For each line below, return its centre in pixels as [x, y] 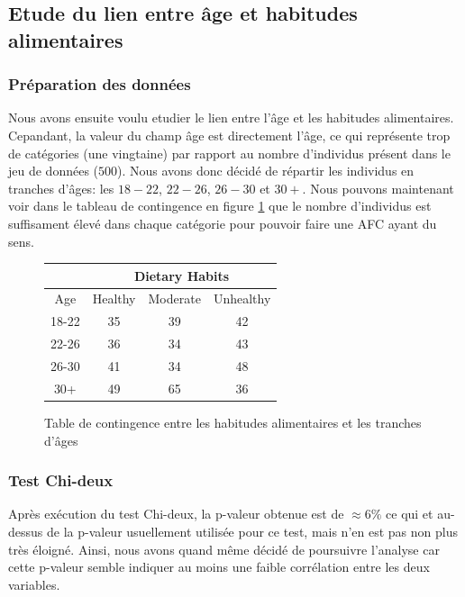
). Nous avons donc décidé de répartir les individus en [266, 171]
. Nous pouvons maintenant [378, 188]
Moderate [174, 298]
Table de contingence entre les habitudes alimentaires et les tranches [233, 422]
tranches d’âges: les [61, 188]
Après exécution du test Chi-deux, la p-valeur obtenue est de [176, 514]
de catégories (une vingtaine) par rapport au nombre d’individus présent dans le [229, 153]
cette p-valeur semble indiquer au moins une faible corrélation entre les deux [219, 567]
